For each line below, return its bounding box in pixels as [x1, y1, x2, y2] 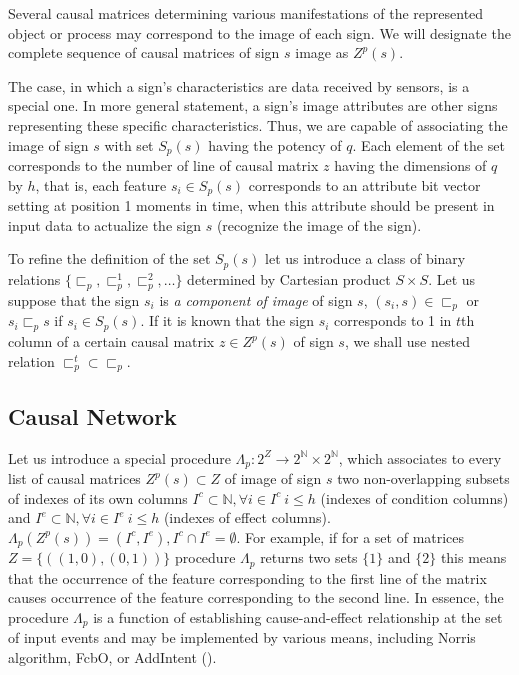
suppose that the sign [8, 289, 140, 310]
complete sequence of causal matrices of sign [8, 42, 280, 63]
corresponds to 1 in [334, 310, 452, 331]
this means [440, 547, 507, 568]
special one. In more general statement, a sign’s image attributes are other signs [8, 95, 498, 116]
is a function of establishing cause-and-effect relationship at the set [93, 607, 503, 628]
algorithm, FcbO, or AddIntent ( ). [8, 647, 217, 668]
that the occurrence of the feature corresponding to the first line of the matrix [8, 567, 487, 588]
